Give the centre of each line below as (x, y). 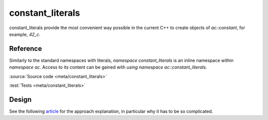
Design (20, 100)
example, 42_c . (25, 34)
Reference (26, 49)
